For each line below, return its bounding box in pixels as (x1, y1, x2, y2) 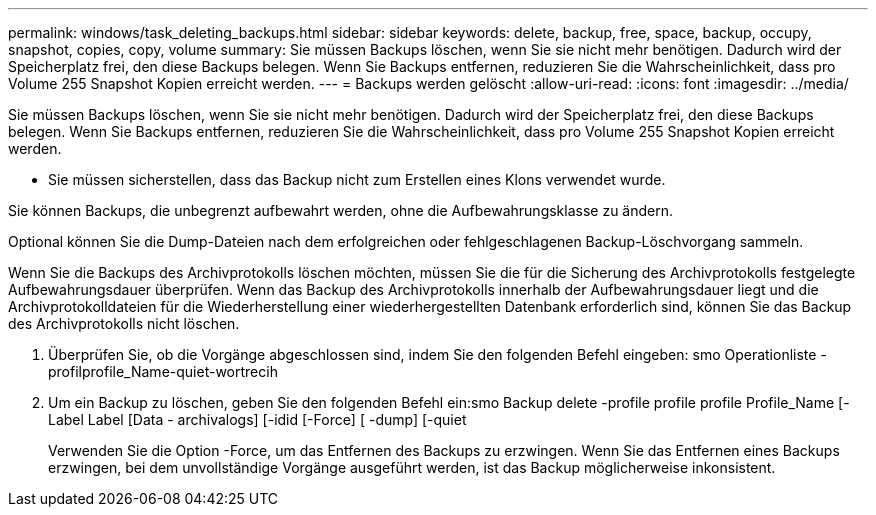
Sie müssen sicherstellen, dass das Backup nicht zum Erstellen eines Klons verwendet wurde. (48, 171, 666, 188)
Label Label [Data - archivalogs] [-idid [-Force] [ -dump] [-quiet (48, 411, 467, 428)
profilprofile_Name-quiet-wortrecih (48, 363, 278, 380)
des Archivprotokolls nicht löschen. (8, 315, 240, 332)
